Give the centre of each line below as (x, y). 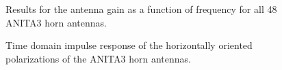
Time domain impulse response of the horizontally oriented (129, 45)
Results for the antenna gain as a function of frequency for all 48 (141, 9)
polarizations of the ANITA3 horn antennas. (98, 58)
